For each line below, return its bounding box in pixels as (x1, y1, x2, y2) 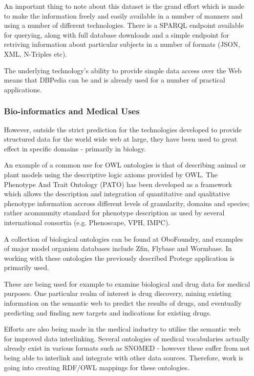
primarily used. (4, 262, 49, 272)
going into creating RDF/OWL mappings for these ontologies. (4, 362, 190, 372)
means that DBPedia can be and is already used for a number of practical (4, 75, 225, 85)
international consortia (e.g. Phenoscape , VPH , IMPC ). (4, 217, 170, 227)
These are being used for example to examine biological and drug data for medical (4, 278, 250, 289)
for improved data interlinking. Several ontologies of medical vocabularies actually (4, 333, 250, 343)
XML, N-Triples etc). (4, 48, 67, 59)
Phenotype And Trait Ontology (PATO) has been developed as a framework (4, 179, 232, 189)
